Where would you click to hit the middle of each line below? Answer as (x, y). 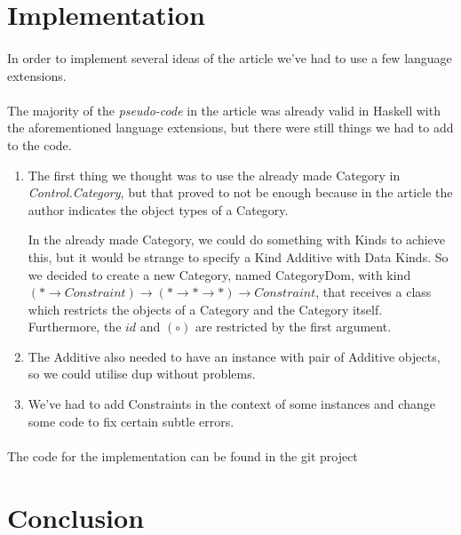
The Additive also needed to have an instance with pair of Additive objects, (234, 356)
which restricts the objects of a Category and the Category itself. (205, 309)
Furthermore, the (75, 327)
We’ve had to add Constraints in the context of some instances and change (231, 404)
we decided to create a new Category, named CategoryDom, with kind (219, 274)
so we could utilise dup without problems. (142, 374)
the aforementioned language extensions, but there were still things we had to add (230, 128)
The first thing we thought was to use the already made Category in (214, 175)
